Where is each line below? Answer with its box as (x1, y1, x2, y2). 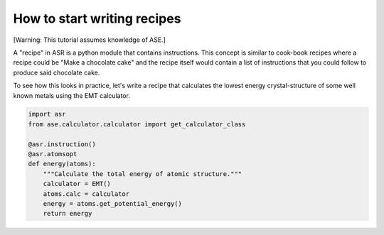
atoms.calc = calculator (43, 190, 130, 198)
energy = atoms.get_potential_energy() (43, 200, 183, 207)
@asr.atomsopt (28, 150, 78, 158)
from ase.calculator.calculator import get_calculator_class (28, 120, 246, 128)
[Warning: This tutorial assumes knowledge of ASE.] (13, 35, 166, 44)
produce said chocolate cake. (13, 68, 100, 77)
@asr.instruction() (28, 140, 96, 148)
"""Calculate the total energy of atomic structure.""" (43, 170, 242, 177)
